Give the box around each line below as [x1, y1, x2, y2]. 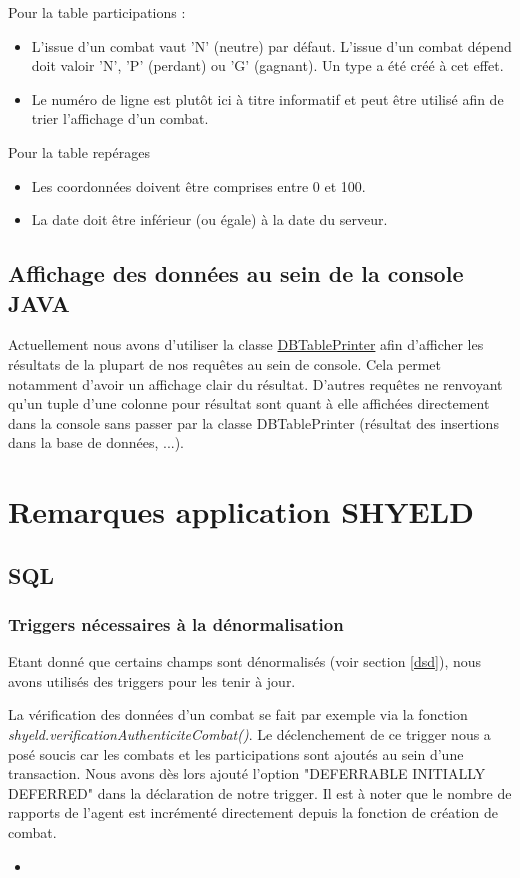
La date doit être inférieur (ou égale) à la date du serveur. [31, 209, 388, 230]
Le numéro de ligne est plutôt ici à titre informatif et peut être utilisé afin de [31, 88, 504, 109]
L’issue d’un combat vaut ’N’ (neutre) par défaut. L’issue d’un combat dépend [31, 35, 512, 56]
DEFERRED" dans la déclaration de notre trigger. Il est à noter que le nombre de [8, 782, 512, 803]
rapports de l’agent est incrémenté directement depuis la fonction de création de [8, 802, 499, 823]
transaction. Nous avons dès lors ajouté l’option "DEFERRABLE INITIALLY [8, 763, 486, 784]
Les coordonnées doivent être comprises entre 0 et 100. [31, 175, 366, 196]
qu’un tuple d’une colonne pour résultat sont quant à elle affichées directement [8, 393, 490, 414]
